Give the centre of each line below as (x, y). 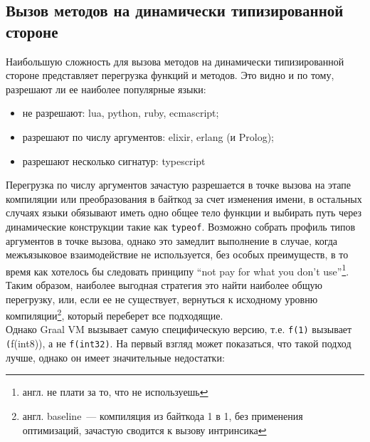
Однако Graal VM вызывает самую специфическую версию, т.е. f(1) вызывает (179, 329)
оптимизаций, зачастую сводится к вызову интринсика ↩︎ (144, 430)
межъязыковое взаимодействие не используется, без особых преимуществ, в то (177, 254)
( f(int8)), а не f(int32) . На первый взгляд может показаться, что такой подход (179, 343)
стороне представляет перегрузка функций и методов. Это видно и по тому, (170, 75)
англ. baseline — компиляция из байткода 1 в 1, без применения (163, 415)
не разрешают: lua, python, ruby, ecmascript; (121, 113)
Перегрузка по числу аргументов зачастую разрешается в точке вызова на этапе (179, 185)
